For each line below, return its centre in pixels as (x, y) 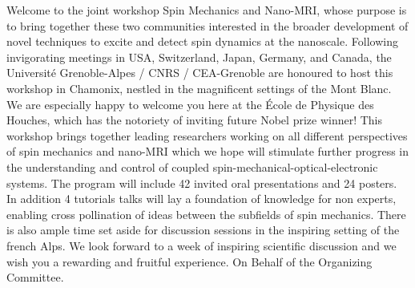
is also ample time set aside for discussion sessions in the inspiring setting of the (203, 230)
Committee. (35, 277)
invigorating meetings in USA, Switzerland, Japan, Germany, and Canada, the (199, 57)
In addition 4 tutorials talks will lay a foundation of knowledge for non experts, (201, 199)
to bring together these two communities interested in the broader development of (207, 25)
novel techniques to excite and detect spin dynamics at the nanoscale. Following (202, 41)
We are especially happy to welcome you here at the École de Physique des (190, 104)
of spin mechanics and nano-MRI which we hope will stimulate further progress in (208, 151)
